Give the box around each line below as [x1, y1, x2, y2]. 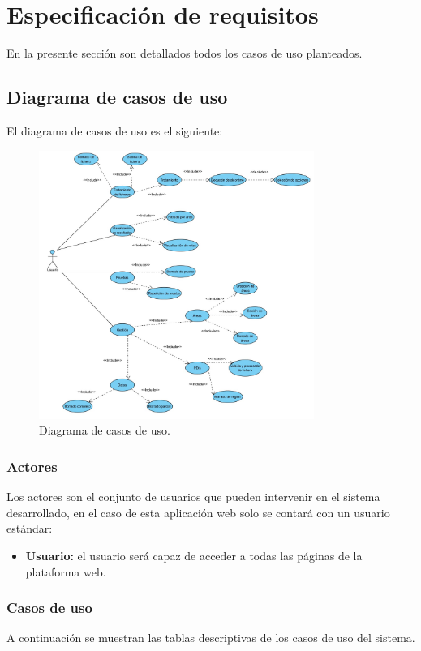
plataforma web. [25, 563, 106, 580]
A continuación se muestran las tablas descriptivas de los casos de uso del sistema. [6, 629, 415, 646]
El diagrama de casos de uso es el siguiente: [6, 122, 223, 139]
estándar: [6, 520, 53, 537]
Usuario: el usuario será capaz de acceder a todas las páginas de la [25, 546, 363, 563]
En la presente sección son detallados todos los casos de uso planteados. [6, 45, 363, 62]
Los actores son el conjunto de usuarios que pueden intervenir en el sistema [6, 488, 380, 505]
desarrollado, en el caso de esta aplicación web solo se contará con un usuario [6, 503, 390, 520]
